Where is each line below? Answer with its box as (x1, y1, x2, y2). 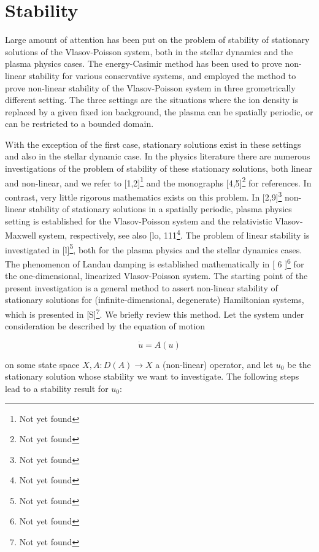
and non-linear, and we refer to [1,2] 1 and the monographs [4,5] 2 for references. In (5, 174, 312, 189)
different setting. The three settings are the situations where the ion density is (5, 93, 299, 106)
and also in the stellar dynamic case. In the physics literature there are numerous (5, 150, 310, 163)
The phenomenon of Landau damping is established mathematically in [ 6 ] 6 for (5, 255, 304, 270)
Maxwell (5, 229, 36, 241)
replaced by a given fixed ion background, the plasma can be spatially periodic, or (5, 105, 313, 118)
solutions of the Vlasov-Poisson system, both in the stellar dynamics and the (5, 45, 293, 58)
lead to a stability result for (5, 381, 109, 394)
